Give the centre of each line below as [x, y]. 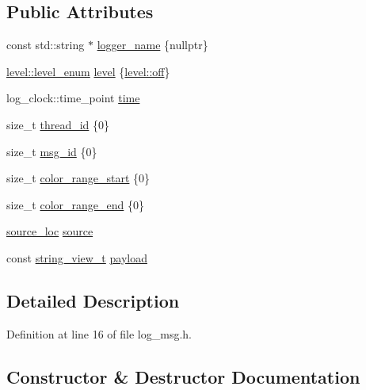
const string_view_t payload [77, 257]
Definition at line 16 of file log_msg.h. [99, 333]
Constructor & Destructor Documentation [183, 376]
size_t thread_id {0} [58, 124]
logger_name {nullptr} [152, 45]
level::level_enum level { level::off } [88, 71]
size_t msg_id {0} [52, 151]
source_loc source [50, 231]
